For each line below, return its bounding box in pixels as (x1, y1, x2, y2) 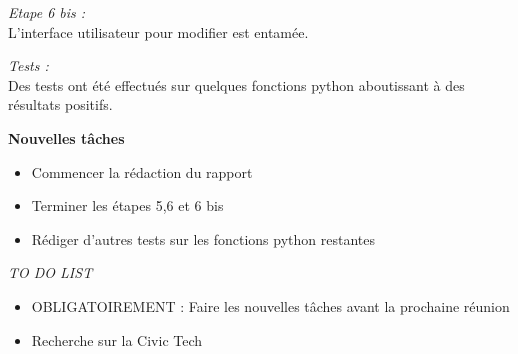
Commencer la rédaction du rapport (31, 161, 253, 182)
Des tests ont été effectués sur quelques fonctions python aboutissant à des (8, 74, 465, 95)
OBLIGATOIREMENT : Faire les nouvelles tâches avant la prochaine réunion (31, 295, 510, 316)
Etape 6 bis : (8, 2, 86, 22)
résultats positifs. (8, 94, 113, 115)
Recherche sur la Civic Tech (31, 329, 203, 350)
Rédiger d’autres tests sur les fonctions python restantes (31, 228, 375, 249)
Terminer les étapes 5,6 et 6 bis (31, 195, 224, 216)
